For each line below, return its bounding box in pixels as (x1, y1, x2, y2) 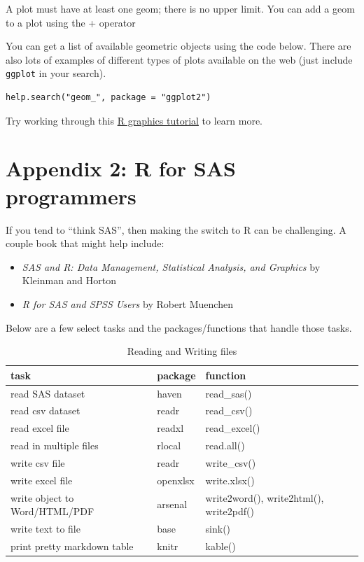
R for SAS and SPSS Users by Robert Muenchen (22, 296, 233, 311)
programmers (6, 181, 136, 210)
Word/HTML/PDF (10, 504, 94, 519)
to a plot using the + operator (6, 15, 136, 29)
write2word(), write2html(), (205, 490, 324, 505)
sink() (205, 521, 231, 536)
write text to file (10, 521, 80, 536)
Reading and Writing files (127, 344, 237, 358)
